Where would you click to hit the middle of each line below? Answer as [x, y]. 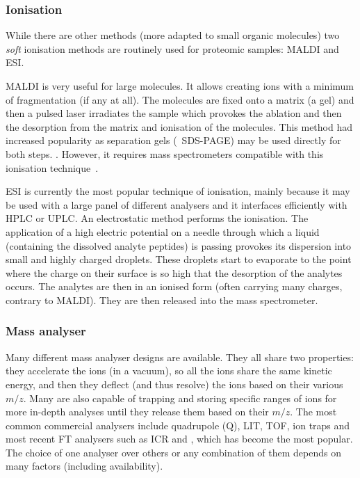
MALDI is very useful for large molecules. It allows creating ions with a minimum [180, 86]
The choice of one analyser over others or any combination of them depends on [173, 452]
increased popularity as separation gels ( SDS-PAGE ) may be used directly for [173, 140]
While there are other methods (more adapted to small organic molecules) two [173, 35]
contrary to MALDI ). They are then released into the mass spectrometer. [162, 300]
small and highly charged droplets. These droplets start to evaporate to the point [179, 259]
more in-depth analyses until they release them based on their [137, 412]
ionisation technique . [52, 167]
